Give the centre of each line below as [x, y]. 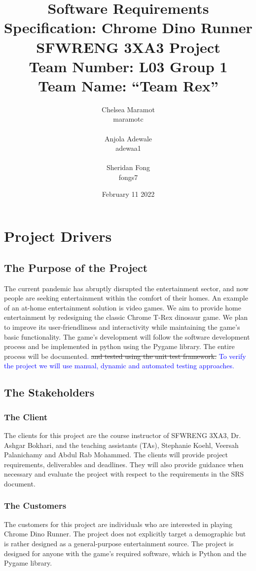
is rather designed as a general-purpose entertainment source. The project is [119, 543]
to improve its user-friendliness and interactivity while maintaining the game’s [122, 327]
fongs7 [128, 177]
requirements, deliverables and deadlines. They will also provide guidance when [124, 464]
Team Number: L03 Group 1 [128, 66]
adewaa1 [128, 148]
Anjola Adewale [128, 138]
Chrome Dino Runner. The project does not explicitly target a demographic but [125, 534]
